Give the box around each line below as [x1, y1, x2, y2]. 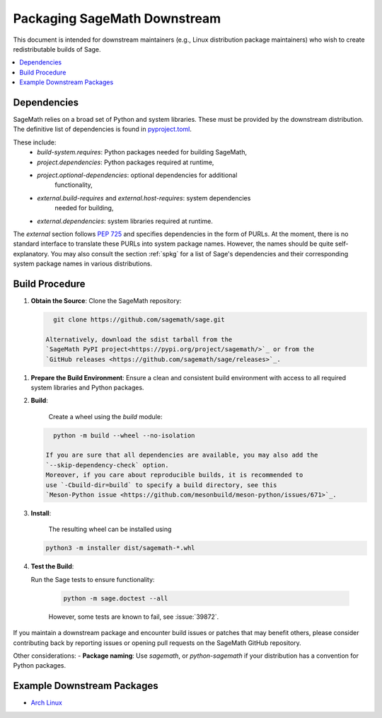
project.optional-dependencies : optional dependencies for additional [37, 171, 238, 179]
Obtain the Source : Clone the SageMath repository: [30, 297, 182, 304]
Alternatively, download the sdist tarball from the [45, 335, 233, 343]
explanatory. [13, 249, 50, 258]
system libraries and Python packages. [30, 383, 144, 392]
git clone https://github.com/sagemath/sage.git [53, 315, 226, 324]
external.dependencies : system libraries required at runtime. [37, 217, 214, 225]
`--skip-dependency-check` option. [45, 461, 169, 469]
